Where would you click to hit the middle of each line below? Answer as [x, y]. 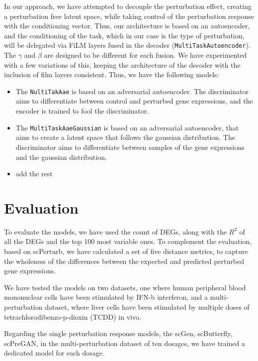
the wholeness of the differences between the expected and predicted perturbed [124, 261]
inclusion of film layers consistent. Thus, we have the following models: [112, 74]
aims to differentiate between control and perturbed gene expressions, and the [134, 101]
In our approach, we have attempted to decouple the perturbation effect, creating [128, 6]
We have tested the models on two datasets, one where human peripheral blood [125, 287]
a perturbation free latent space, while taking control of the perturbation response [129, 16]
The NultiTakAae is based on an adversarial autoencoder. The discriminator [132, 91]
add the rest [34, 174]
